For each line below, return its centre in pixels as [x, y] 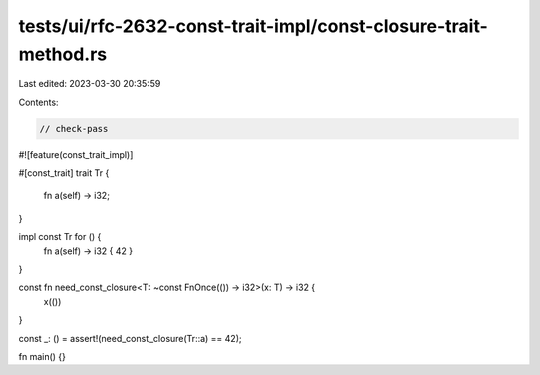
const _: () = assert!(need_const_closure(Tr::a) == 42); [130, 338]
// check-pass [74, 128]
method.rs [63, 54]
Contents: [38, 102]
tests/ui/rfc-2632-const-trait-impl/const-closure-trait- [253, 26]
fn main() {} [42, 356]
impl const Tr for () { [60, 237]
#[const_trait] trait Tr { [64, 173]
